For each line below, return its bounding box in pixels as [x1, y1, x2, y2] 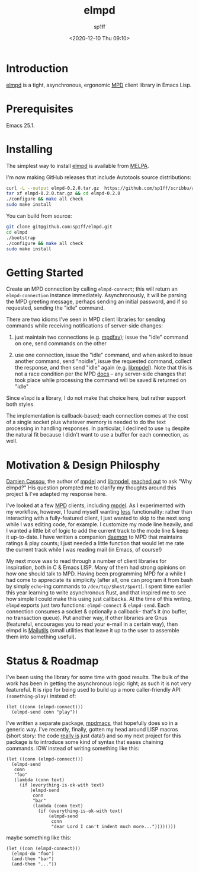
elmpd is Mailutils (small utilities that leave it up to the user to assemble [6, 627, 179, 634]
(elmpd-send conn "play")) [11, 709, 78, 715]
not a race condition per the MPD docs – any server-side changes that [14, 370, 187, 377]
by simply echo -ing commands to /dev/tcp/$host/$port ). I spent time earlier [6, 583, 191, 590]
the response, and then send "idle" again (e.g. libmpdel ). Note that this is [14, 364, 192, 371]
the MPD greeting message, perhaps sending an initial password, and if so [6, 298, 188, 305]
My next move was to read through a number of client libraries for [6, 558, 167, 565]
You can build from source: [6, 212, 72, 219]
